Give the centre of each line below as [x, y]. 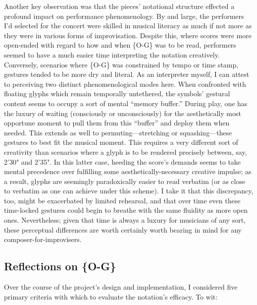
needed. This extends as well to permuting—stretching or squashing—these [118, 132]
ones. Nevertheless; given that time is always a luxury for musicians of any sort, [125, 220]
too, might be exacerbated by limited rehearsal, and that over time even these [122, 200]
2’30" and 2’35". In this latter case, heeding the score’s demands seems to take [123, 161]
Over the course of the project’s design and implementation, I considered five [121, 287]
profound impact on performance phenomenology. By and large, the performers [124, 16]
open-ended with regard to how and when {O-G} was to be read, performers [120, 45]
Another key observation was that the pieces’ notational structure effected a [119, 6]
